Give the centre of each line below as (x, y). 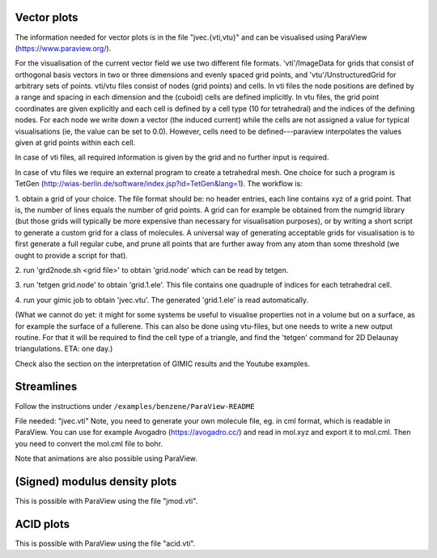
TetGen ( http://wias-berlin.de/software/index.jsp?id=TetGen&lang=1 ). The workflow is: (159, 184)
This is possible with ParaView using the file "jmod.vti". (106, 501)
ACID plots (42, 524)
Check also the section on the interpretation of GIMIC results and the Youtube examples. (163, 364)
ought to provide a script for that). (72, 255)
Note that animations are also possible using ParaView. (106, 458)
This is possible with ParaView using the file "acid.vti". (105, 543)
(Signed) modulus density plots (96, 481)
